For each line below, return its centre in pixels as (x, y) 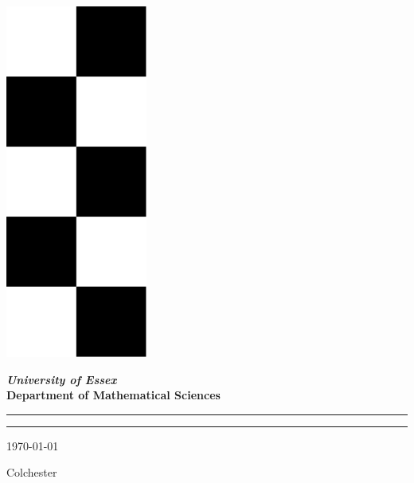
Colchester (32, 472)
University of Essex (62, 379)
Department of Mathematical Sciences (113, 395)
